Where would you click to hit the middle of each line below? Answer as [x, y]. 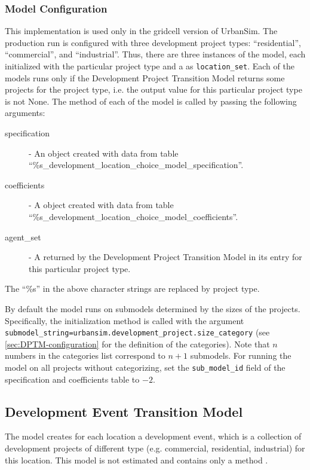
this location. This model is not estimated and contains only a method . [136, 460]
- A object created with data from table [101, 205]
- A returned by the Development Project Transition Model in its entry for [165, 257]
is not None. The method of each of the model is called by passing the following [151, 101]
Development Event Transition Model [124, 411]
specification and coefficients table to [72, 379]
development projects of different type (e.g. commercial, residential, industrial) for [155, 448]
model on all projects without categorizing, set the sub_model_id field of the [145, 367]
